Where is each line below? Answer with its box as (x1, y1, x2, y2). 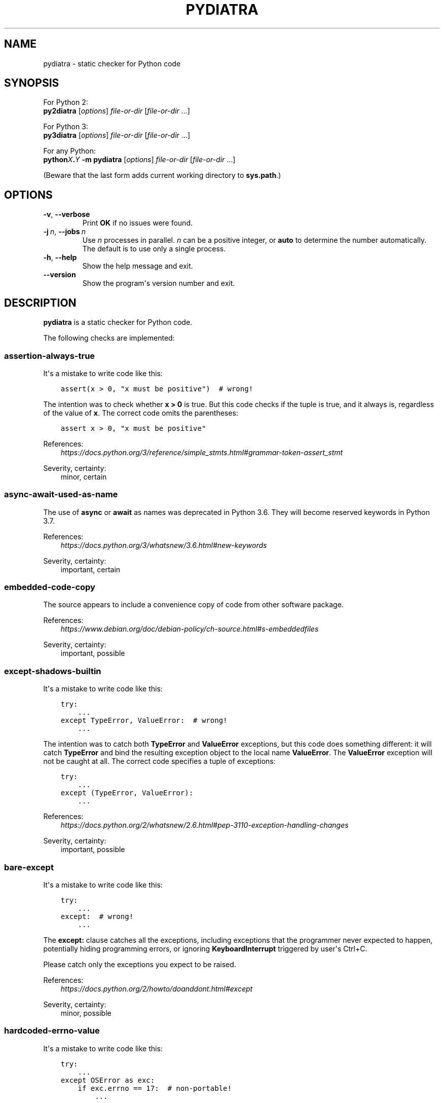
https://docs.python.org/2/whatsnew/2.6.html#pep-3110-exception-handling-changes (60, 821, 349, 830)
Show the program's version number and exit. (82, 279, 235, 288)
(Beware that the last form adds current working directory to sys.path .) (43, 171, 281, 180)
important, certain (60, 565, 121, 574)
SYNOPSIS (4, 77, 59, 90)
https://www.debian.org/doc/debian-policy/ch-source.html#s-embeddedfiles (60, 624, 319, 634)
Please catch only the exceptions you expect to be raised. (43, 960, 236, 969)
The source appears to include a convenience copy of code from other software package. (43, 600, 344, 609)
